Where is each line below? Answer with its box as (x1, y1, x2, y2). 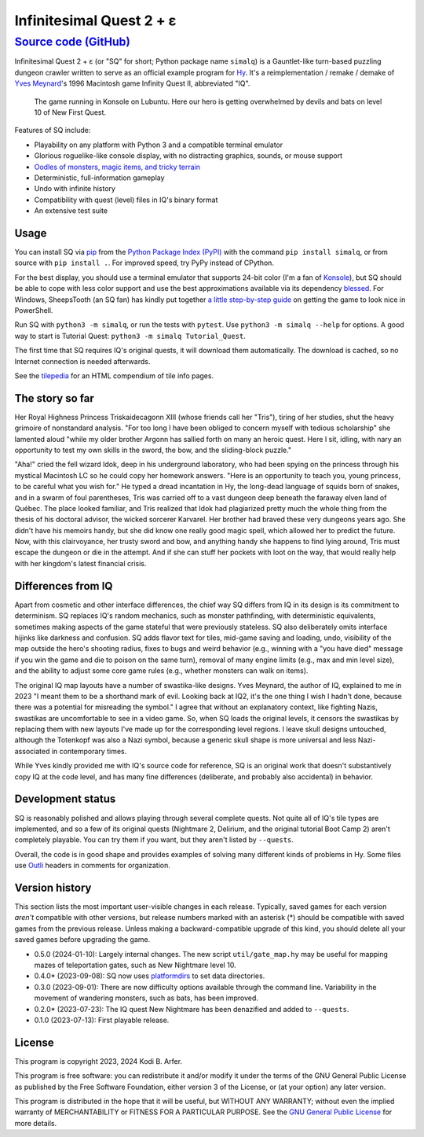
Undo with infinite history (34, 184, 115, 193)
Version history (14, 881, 92, 894)
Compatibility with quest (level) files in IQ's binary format (34, 195, 218, 204)
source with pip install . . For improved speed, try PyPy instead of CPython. (14, 258, 275, 267)
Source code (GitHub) (14, 35, 131, 49)
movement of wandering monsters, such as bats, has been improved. (34, 993, 259, 1003)
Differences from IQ (14, 579, 113, 593)
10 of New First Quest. (34, 107, 106, 117)
